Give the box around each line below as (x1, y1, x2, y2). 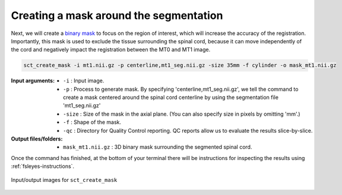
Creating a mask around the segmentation (11, 9, 223, 22)
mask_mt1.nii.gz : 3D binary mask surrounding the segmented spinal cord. (63, 143, 252, 151)
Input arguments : (11, 77, 55, 84)
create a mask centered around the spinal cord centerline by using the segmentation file (63, 94, 279, 101)
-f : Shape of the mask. (63, 119, 122, 126)
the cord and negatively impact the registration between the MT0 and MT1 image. (11, 46, 211, 53)
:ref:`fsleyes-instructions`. (11, 163, 74, 170)
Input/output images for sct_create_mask (11, 176, 118, 183)
